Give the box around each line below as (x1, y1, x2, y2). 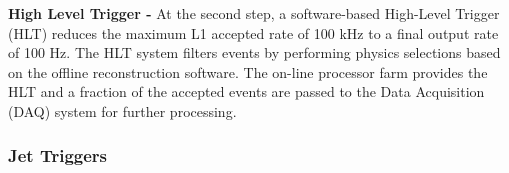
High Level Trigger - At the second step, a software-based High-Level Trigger (8, 3, 500, 23)
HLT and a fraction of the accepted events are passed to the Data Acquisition (8, 81, 485, 102)
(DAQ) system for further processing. (8, 100, 237, 121)
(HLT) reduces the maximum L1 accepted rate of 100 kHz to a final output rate (8, 22, 499, 43)
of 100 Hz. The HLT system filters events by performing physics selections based (8, 42, 501, 63)
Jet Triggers (8, 143, 108, 168)
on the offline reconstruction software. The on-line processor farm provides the (8, 61, 488, 82)
